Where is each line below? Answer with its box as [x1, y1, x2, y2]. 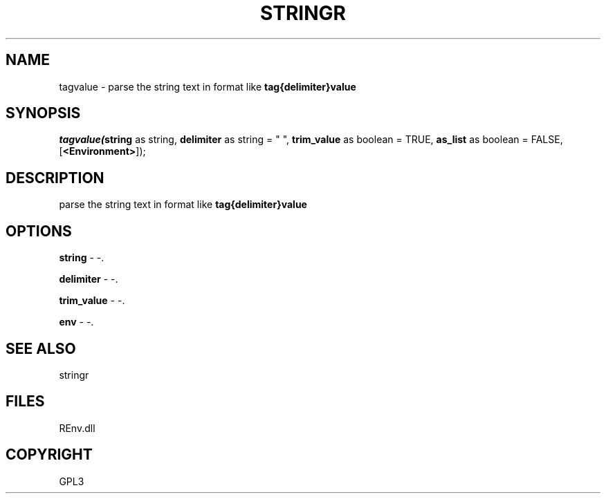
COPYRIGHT [6, 446, 93, 464]
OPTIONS [6, 222, 72, 240]
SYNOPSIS [6, 104, 81, 122]
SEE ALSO [6, 339, 76, 357]
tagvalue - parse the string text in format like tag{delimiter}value [59, 80, 356, 93]
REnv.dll [59, 422, 95, 434]
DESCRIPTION [6, 169, 104, 187]
